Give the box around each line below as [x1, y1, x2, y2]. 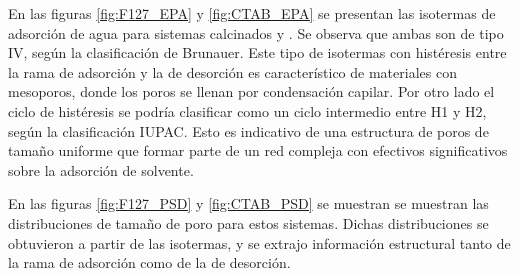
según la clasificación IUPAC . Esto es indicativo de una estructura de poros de [8, 120, 489, 141]
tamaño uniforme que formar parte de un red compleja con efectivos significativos [8, 140, 508, 161]
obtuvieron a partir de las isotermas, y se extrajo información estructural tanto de [8, 232, 511, 253]
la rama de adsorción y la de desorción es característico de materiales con [8, 61, 457, 82]
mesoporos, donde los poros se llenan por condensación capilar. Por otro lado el [8, 81, 495, 102]
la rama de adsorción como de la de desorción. [8, 252, 291, 273]
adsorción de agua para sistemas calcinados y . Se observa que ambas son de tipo [8, 22, 504, 43]
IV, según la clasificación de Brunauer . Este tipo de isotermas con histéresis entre [8, 42, 507, 63]
